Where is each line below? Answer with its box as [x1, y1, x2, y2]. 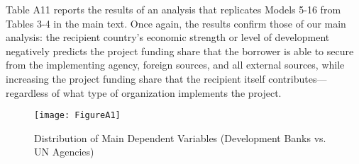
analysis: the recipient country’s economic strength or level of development [6, 30, 330, 45]
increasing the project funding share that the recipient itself [6, 71, 265, 86]
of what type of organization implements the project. [51, 85, 282, 100]
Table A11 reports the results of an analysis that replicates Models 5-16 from [6, 2, 341, 16]
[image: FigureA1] [34, 110, 121, 121]
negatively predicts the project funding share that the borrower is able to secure [6, 43, 354, 58]
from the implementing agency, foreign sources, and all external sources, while [6, 57, 345, 72]
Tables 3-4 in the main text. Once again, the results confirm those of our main [6, 16, 346, 30]
